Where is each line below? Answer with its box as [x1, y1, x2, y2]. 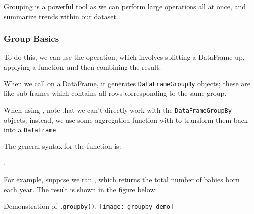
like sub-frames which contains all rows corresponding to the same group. [4, 88, 227, 98]
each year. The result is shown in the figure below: [4, 184, 157, 194]
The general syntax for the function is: [4, 141, 121, 151]
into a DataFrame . [4, 124, 58, 135]
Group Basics [4, 32, 59, 45]
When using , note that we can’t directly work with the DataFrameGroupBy [4, 104, 232, 115]
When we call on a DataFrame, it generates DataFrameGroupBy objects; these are [4, 78, 250, 88]
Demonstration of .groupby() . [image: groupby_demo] [4, 201, 174, 211]
